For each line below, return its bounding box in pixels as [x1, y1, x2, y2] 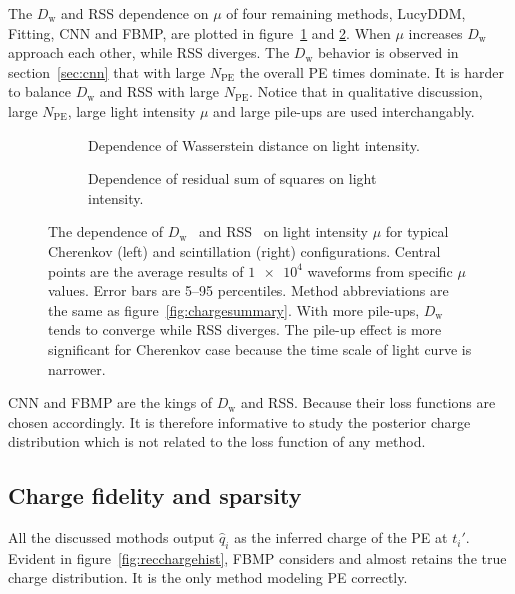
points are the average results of [48, 260, 244, 281]
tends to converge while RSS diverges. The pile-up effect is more [48, 319, 442, 340]
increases [408, 22, 463, 43]
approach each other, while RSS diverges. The [8, 42, 290, 63]
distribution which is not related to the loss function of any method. [8, 431, 426, 452]
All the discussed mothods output [8, 527, 215, 548]
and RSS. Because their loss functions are [240, 392, 496, 413]
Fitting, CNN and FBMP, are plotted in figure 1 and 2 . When [8, 22, 391, 43]
